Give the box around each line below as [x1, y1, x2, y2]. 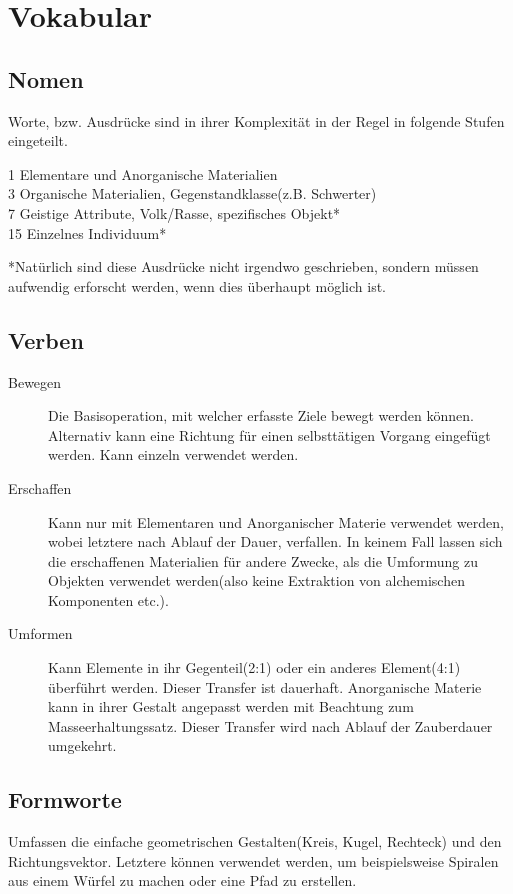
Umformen [8, 623, 73, 644]
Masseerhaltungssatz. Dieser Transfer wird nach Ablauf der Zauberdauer [48, 715, 493, 736]
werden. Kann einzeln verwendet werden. [48, 444, 299, 465]
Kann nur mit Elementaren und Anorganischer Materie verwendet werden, [48, 511, 504, 532]
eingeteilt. [8, 130, 68, 151]
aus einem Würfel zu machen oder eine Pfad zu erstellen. [8, 870, 357, 891]
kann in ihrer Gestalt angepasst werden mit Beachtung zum [48, 696, 414, 717]
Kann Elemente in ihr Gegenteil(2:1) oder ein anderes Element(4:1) [48, 657, 461, 678]
